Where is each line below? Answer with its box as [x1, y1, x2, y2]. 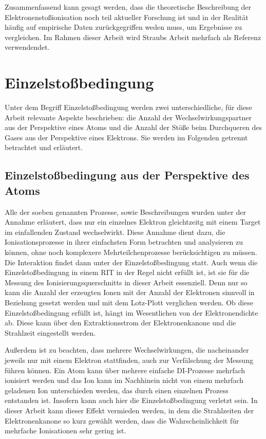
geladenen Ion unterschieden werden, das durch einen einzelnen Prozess [5, 385, 229, 395]
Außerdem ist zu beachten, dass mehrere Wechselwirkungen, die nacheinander [5, 344, 249, 355]
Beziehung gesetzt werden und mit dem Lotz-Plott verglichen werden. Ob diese [5, 297, 254, 307]
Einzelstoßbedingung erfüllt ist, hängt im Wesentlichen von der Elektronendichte [5, 307, 258, 318]
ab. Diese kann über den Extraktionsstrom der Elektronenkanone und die [5, 317, 236, 328]
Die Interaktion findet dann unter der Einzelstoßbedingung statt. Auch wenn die [5, 257, 258, 267]
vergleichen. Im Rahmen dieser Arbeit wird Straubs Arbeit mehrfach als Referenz [5, 31, 261, 42]
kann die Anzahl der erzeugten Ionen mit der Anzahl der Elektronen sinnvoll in [5, 287, 255, 298]
